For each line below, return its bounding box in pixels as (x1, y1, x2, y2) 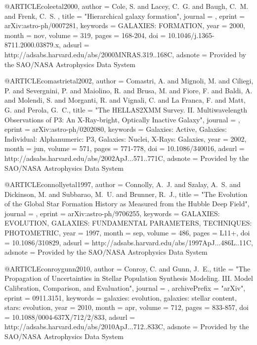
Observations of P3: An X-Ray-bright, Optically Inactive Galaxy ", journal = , (4, 114, 240, 124)
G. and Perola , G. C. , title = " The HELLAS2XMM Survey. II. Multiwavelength (4, 104, 247, 115)
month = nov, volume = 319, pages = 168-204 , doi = (4, 30, 166, 40)
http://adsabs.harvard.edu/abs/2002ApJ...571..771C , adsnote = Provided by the (4, 153, 249, 163)
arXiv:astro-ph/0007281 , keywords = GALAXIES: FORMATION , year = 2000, (4, 20, 245, 31)
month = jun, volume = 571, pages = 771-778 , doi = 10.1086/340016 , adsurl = (4, 143, 245, 153)
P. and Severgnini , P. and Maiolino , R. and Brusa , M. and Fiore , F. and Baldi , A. (4, 85, 253, 95)
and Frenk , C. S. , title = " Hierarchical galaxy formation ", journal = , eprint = (4, 10, 245, 21)
